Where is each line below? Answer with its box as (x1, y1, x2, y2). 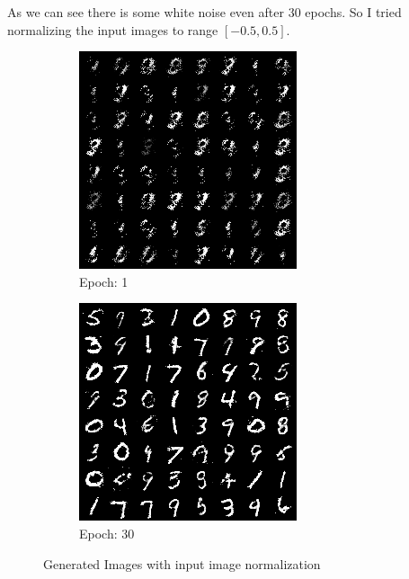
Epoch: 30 (79, 523, 135, 542)
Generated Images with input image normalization (43, 554, 321, 573)
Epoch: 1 (79, 272, 129, 290)
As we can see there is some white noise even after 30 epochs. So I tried (7, 3, 402, 21)
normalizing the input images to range (7, 20, 218, 39)
